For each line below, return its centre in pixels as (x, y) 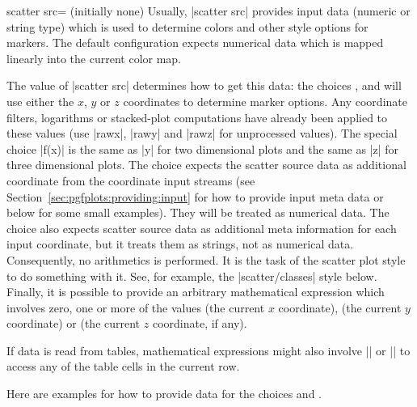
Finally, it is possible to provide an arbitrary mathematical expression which (196, 292)
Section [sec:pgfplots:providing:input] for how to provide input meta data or (195, 196)
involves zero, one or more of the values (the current (136, 307)
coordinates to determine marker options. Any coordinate (265, 101)
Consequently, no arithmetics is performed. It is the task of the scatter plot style (206, 259)
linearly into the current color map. (94, 58)
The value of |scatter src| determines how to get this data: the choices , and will (204, 85)
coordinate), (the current (340, 307)
